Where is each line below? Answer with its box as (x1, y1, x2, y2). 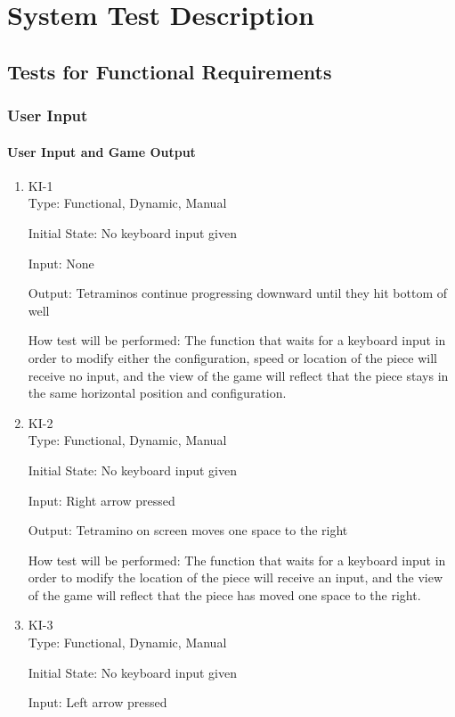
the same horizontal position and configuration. (28, 383, 287, 402)
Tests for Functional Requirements (7, 57, 332, 85)
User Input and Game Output (7, 142, 196, 161)
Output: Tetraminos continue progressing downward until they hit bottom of (28, 284, 448, 302)
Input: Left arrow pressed (28, 693, 167, 712)
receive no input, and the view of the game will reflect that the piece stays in (28, 366, 449, 384)
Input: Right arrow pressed (28, 490, 175, 509)
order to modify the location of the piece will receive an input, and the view (28, 568, 443, 587)
